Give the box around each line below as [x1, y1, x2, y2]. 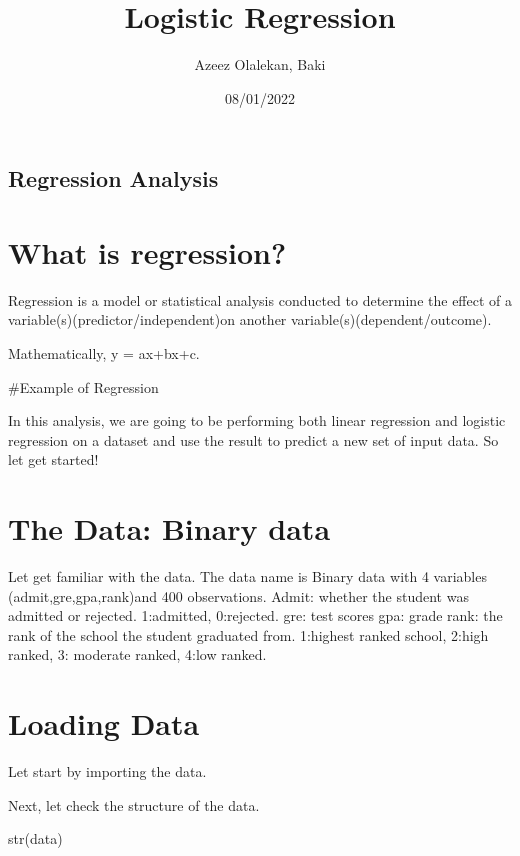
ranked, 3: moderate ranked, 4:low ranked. [8, 644, 267, 665]
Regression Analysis [8, 163, 219, 194]
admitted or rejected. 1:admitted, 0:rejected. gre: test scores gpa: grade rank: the [8, 605, 503, 626]
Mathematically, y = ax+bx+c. [8, 343, 200, 364]
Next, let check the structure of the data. [8, 794, 260, 815]
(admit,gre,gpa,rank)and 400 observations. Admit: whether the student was [8, 585, 469, 606]
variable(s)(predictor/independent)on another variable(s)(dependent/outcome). [8, 309, 492, 330]
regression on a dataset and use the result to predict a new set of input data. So [8, 429, 499, 450]
